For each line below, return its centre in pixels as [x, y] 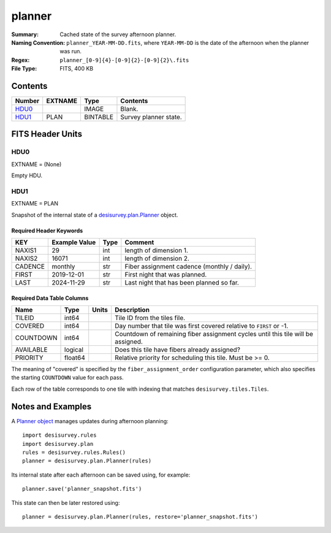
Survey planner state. [151, 117]
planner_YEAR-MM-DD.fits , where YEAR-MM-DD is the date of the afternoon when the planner [188, 42]
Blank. [129, 109]
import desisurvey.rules [59, 435]
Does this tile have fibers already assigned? [177, 350]
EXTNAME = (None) [36, 164]
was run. [71, 52]
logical [74, 350]
